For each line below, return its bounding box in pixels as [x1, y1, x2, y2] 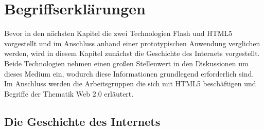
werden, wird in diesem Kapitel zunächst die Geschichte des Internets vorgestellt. [4, 48, 260, 59]
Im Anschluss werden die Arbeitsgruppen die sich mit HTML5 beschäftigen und [4, 78, 256, 89]
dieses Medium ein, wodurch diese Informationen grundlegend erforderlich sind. [4, 68, 254, 79]
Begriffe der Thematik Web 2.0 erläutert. [4, 88, 134, 99]
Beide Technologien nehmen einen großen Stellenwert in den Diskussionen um [4, 58, 249, 68]
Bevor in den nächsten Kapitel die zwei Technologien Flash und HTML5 [4, 28, 233, 39]
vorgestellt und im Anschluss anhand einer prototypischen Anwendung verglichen [4, 38, 260, 48]
